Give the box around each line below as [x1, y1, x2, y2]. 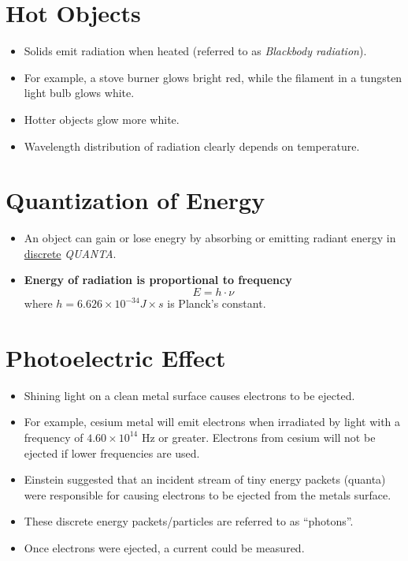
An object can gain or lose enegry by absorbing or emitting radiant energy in [24, 230, 396, 246]
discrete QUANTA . [24, 245, 117, 261]
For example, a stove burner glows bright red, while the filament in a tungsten [24, 69, 402, 85]
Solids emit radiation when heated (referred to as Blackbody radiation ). [24, 43, 367, 59]
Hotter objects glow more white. [24, 110, 180, 127]
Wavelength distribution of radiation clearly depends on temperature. [24, 137, 360, 154]
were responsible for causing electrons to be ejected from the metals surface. [24, 486, 391, 503]
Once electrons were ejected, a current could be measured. [24, 539, 305, 555]
